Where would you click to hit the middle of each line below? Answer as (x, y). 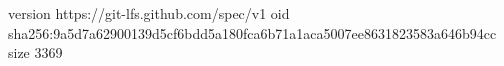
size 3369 (35, 52)
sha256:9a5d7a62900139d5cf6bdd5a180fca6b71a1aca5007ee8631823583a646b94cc (252, 32)
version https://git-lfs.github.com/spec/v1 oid (149, 13)
